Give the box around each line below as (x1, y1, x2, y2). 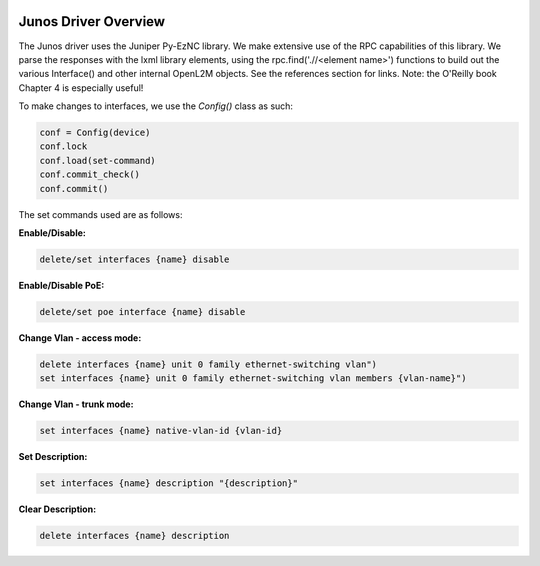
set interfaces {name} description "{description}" (39, 478, 299, 489)
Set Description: (18, 451, 88, 463)
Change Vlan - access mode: (18, 331, 142, 344)
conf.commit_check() (39, 169, 140, 180)
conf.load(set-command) (39, 155, 157, 166)
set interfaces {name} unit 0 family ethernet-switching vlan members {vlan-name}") (39, 373, 467, 384)
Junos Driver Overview (18, 13, 165, 30)
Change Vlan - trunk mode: (18, 398, 134, 410)
